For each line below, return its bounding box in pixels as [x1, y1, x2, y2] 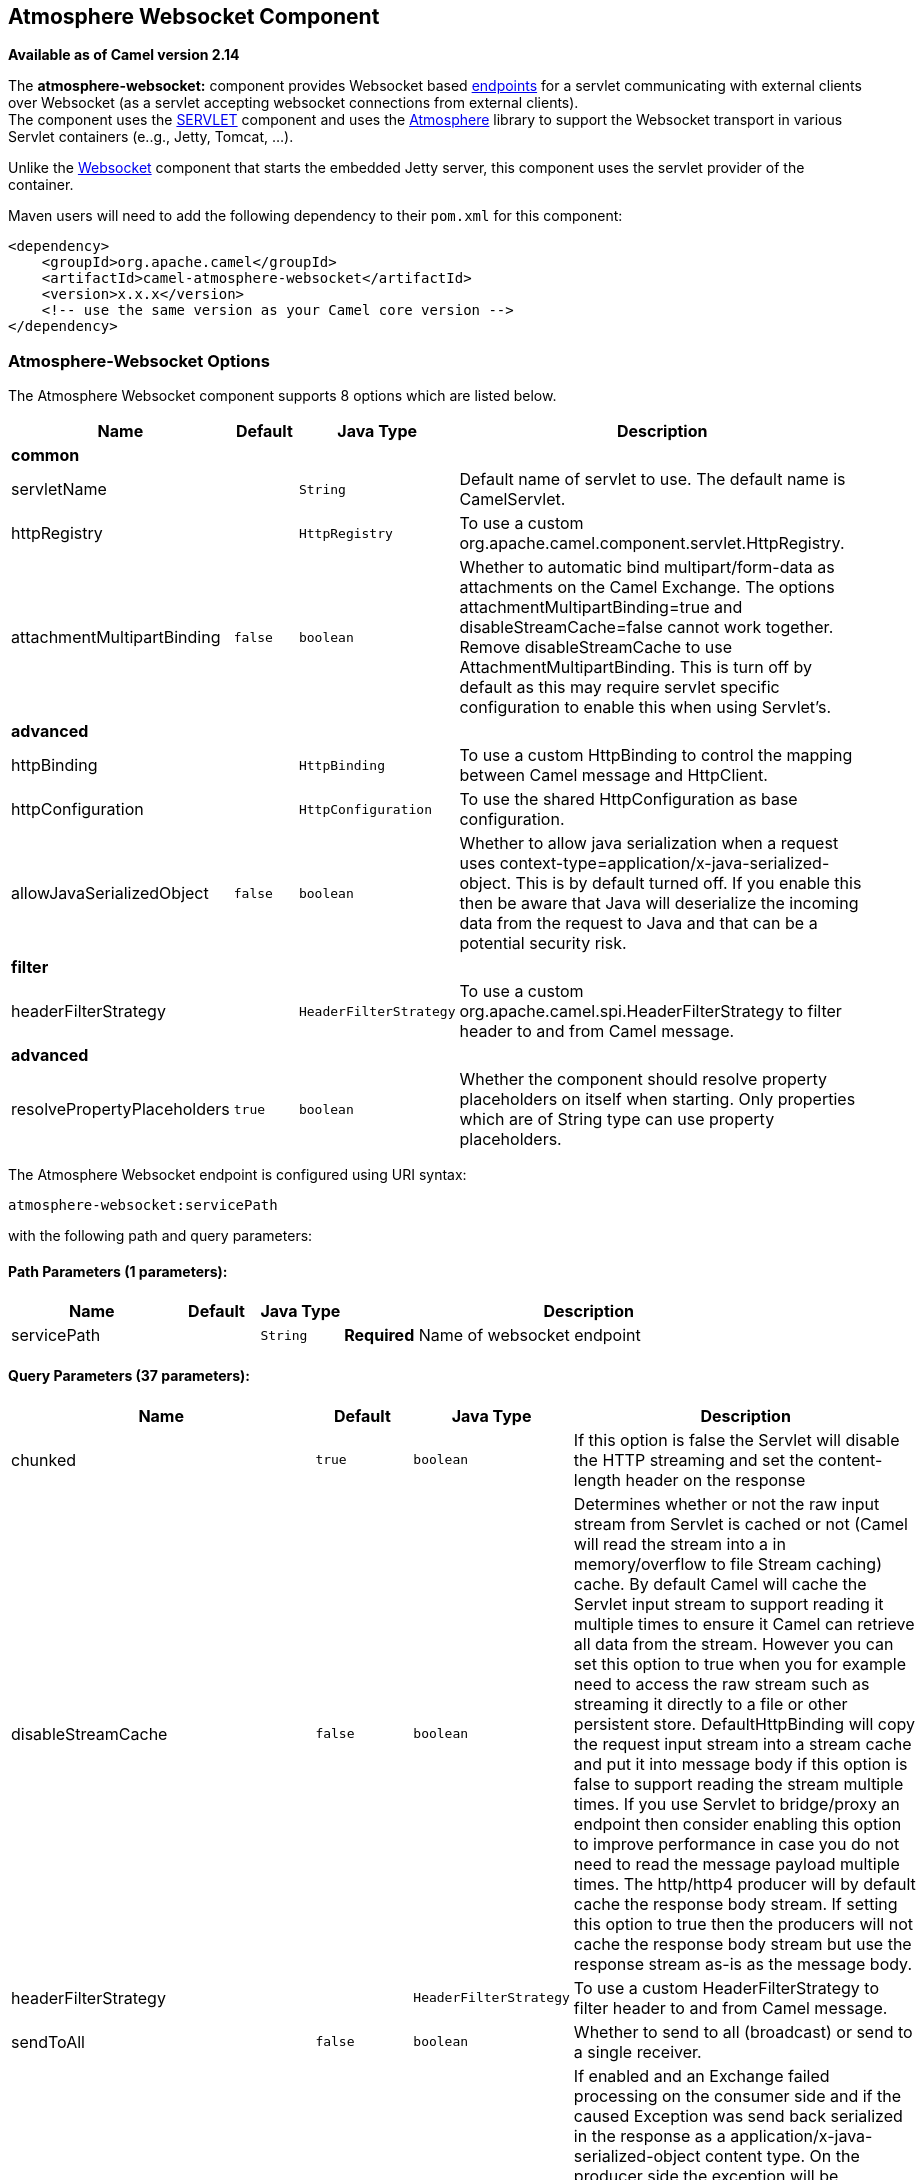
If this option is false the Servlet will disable [573, 1429, 900, 1450]
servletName [11, 479, 107, 500]
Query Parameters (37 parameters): [8, 1367, 250, 1384]
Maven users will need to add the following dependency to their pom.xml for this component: [8, 207, 623, 225]
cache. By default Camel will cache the [573, 1573, 867, 1594]
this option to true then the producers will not [573, 1913, 913, 1934]
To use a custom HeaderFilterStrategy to [573, 1977, 879, 1998]
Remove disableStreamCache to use [459, 637, 733, 658]
